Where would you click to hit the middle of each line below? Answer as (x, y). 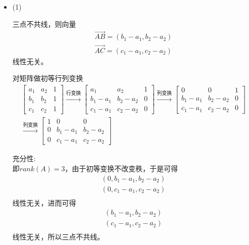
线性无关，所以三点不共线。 (58, 237)
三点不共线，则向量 (44, 23)
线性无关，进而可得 (44, 202)
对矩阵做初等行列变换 (48, 78)
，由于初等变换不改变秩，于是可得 (121, 168)
